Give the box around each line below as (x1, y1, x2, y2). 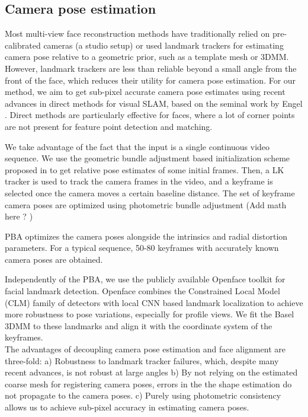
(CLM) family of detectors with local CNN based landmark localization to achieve (5, 296, 303, 308)
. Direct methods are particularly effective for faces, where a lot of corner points (5, 109, 295, 121)
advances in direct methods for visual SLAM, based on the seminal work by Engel (5, 97, 303, 109)
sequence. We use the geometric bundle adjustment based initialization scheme (5, 152, 290, 164)
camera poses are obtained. (5, 253, 103, 265)
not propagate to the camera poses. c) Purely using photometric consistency (5, 389, 281, 402)
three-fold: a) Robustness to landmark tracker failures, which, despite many (5, 354, 279, 367)
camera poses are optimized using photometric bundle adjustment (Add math (5, 198, 287, 211)
